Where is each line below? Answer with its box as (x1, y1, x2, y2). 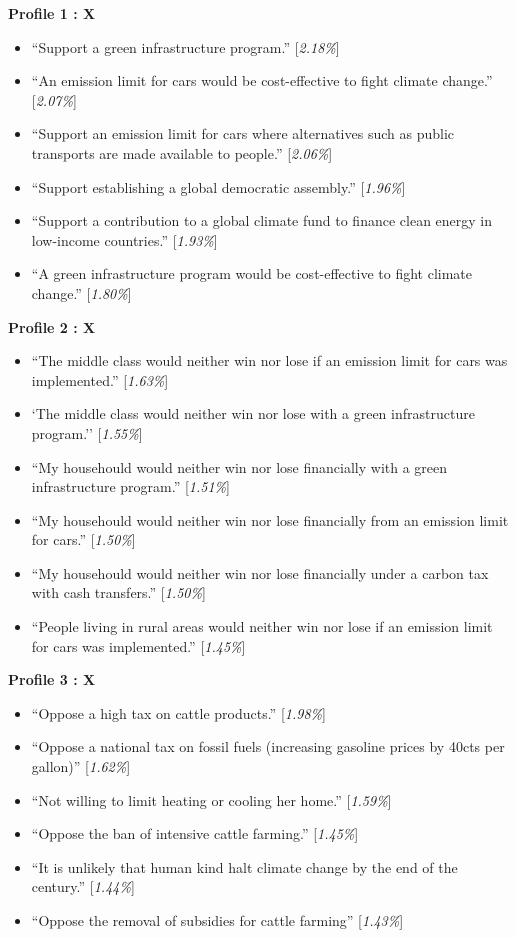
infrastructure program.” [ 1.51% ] (31, 476, 230, 497)
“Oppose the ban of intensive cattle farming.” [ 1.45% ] (31, 823, 359, 844)
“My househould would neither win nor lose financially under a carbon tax (31, 562, 489, 583)
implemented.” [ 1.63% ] (31, 369, 169, 390)
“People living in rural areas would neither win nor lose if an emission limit (31, 616, 493, 637)
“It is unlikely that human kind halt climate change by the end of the (31, 856, 458, 877)
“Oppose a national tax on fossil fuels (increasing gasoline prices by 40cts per (31, 736, 505, 757)
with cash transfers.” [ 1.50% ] (31, 582, 206, 603)
